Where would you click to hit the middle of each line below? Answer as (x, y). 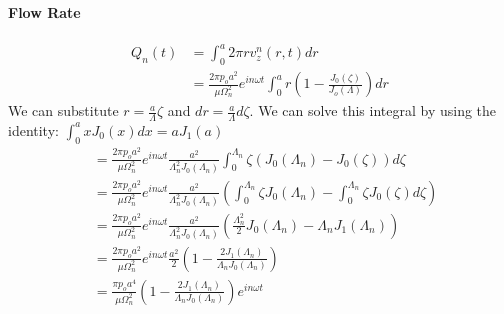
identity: (33, 129)
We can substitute (63, 110)
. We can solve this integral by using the (373, 110)
